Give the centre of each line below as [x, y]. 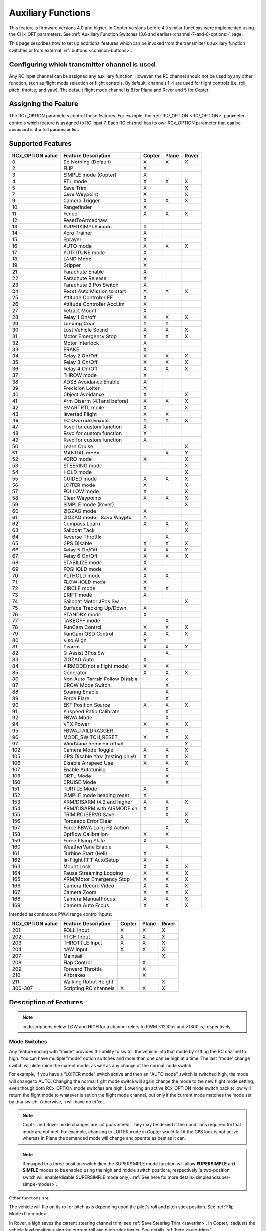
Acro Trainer [78, 233]
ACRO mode [78, 459]
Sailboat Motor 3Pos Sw [91, 601]
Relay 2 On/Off [81, 356]
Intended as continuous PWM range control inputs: [61, 914]
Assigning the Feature [44, 104]
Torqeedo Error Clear [88, 821]
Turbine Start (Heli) [85, 853]
